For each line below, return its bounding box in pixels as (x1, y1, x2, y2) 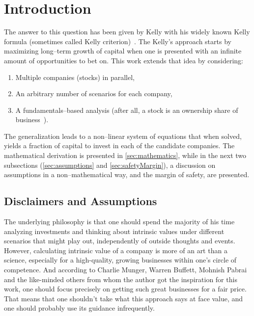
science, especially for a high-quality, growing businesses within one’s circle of (4, 255, 237, 265)
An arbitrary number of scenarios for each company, (15, 88, 172, 99)
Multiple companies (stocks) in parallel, (15, 72, 135, 82)
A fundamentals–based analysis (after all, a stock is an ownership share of (15, 105, 238, 115)
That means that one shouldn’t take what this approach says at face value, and (4, 293, 243, 303)
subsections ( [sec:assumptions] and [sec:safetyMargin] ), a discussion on (4, 159, 216, 170)
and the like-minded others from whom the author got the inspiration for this (4, 274, 237, 284)
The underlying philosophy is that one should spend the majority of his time (4, 216, 235, 227)
